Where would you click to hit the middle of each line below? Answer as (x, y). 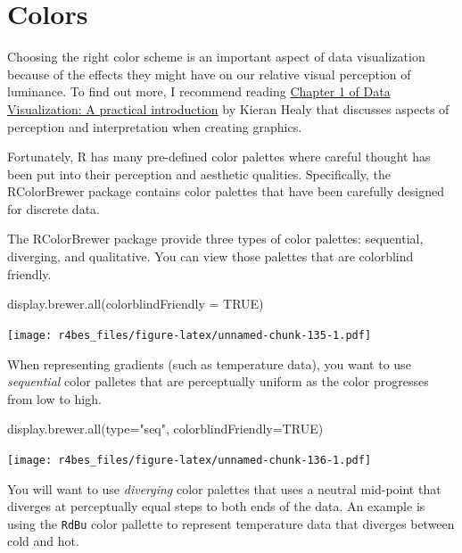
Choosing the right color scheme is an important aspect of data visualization (216, 57)
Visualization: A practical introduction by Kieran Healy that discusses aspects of (228, 108)
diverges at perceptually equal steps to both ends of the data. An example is (216, 506)
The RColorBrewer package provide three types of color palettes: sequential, (215, 239)
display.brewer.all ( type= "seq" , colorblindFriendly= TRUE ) (165, 429)
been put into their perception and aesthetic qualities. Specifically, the (199, 173)
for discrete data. (54, 208)
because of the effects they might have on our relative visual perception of (209, 74)
